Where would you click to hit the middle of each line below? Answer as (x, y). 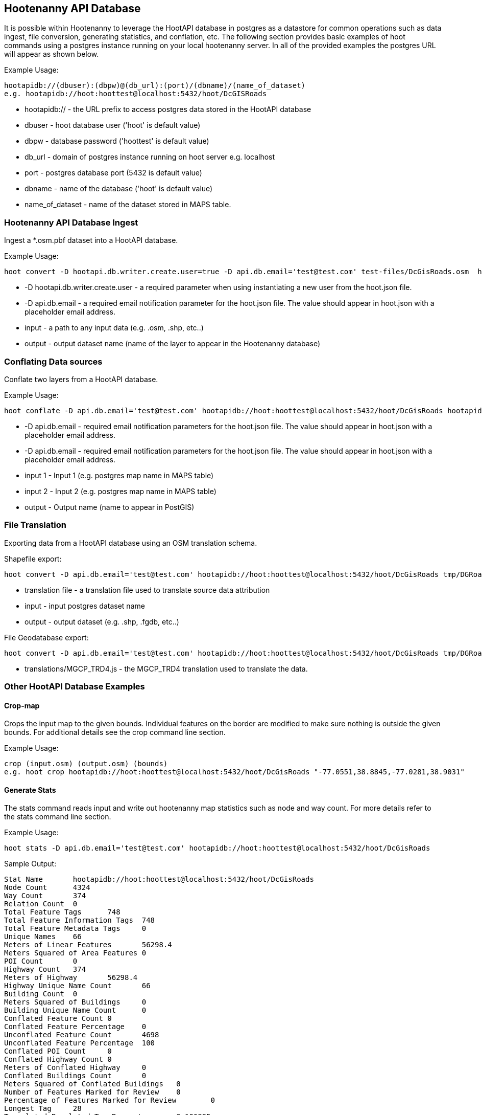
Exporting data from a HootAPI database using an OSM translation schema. (131, 543)
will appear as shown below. (52, 54)
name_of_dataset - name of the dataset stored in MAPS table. (128, 205)
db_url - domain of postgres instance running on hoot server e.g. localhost (150, 157)
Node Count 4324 (47, 888)
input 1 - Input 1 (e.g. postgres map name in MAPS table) (119, 475)
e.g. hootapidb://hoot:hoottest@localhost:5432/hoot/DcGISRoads (136, 94)
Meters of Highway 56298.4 (71, 978)
